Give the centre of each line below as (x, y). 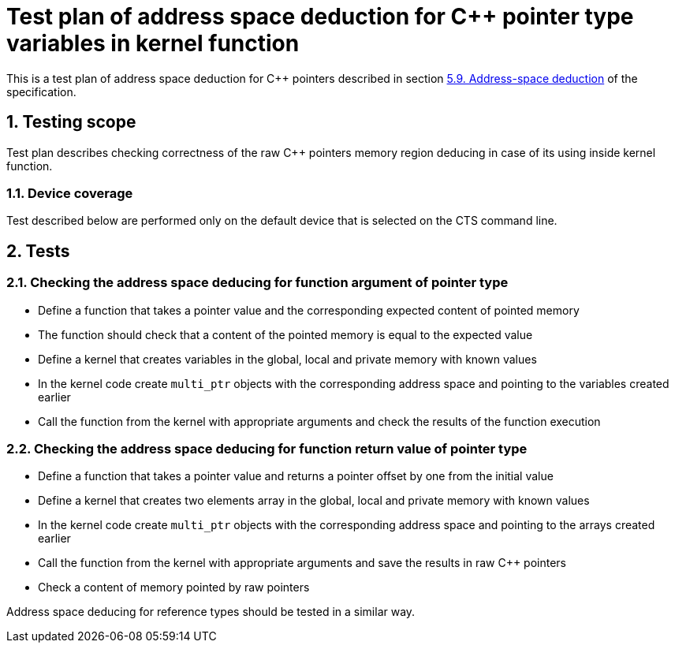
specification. (41, 91)
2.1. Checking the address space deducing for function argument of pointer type (257, 283)
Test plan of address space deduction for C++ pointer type (320, 17)
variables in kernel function (153, 43)
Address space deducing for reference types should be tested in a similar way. (211, 612)
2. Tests (38, 251)
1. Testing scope (71, 122)
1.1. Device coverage (70, 193)
